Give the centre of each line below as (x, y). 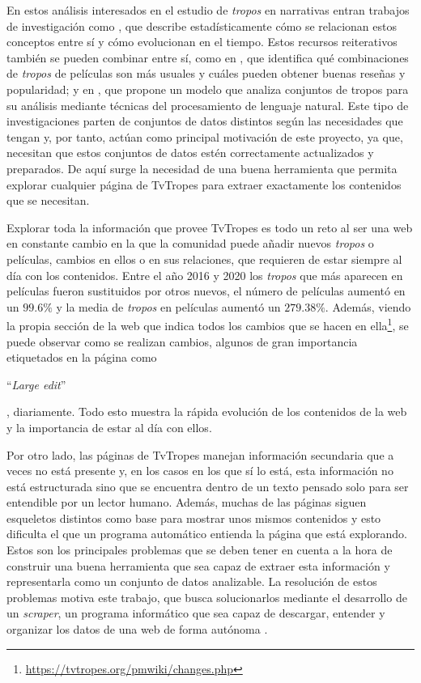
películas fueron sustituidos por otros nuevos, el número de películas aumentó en (206, 291)
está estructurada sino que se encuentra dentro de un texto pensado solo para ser (208, 486)
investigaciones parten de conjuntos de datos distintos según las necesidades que (205, 121)
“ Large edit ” (36, 384)
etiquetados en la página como (82, 357)
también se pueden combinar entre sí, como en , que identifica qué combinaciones (208, 57)
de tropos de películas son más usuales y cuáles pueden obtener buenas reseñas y (206, 73)
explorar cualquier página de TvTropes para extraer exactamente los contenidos (204, 184)
